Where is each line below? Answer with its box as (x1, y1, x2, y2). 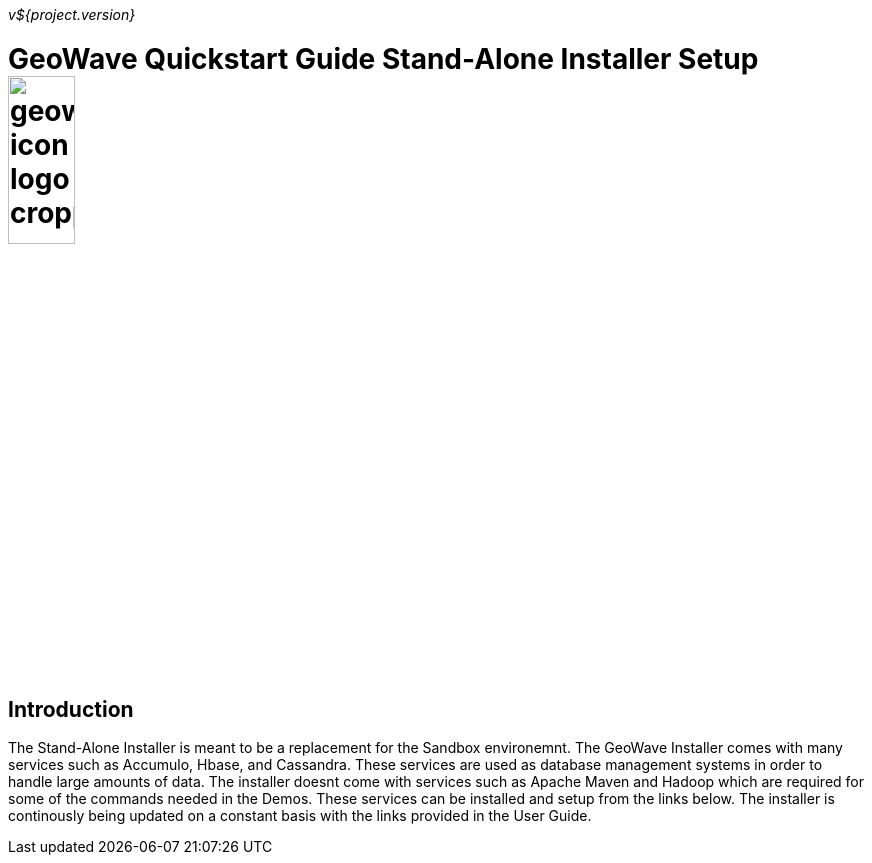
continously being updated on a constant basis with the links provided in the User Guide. (8, 807, 592, 825)
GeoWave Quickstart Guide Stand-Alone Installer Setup (8, 41, 759, 76)
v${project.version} (8, 6, 136, 23)
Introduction (8, 697, 134, 723)
